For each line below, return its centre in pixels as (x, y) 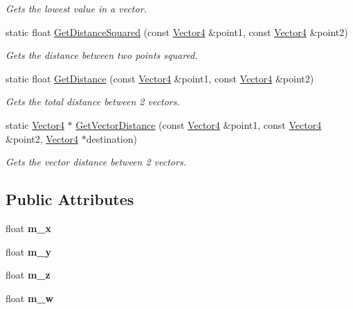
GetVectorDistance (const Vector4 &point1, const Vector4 (199, 124)
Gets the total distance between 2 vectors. (93, 101)
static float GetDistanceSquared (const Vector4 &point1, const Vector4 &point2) (177, 32)
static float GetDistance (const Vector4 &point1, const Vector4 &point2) (160, 78)
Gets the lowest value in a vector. (76, 8)
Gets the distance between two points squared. (102, 55)
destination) (111, 138)
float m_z (28, 275)
